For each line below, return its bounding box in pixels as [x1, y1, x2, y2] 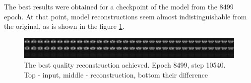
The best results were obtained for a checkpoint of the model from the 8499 [4, 1, 234, 11]
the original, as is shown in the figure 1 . [4, 21, 125, 31]
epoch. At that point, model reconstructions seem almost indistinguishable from [4, 11, 247, 21]
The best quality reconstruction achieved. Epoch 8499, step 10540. [24, 60, 226, 70]
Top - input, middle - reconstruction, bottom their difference [24, 69, 208, 80]
